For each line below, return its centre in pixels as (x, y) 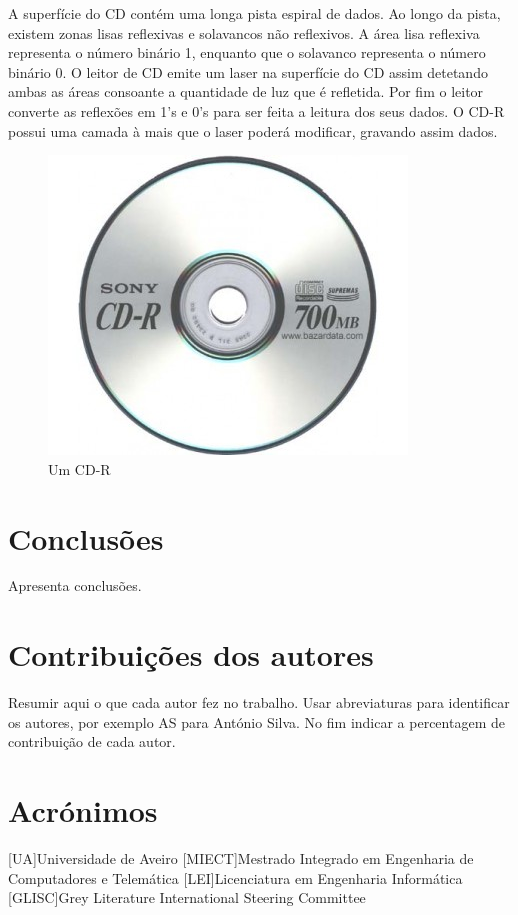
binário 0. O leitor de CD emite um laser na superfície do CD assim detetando (248, 71)
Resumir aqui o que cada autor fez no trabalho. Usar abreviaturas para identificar (259, 702)
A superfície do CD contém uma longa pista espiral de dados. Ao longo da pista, (254, 13)
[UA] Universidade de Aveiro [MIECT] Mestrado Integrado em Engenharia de (241, 858)
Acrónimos (83, 810)
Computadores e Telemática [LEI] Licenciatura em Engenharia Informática (235, 877)
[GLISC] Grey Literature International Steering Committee (187, 897)
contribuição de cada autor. (92, 741)
